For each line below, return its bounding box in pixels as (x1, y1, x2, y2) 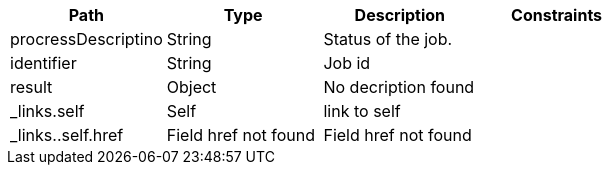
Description (354, 5, 446, 25)
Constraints (511, 5, 603, 25)
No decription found (323, 77, 475, 97)
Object (166, 77, 217, 97)
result (10, 77, 53, 97)
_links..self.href (10, 125, 124, 145)
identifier (10, 53, 77, 73)
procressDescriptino (10, 29, 163, 49)
